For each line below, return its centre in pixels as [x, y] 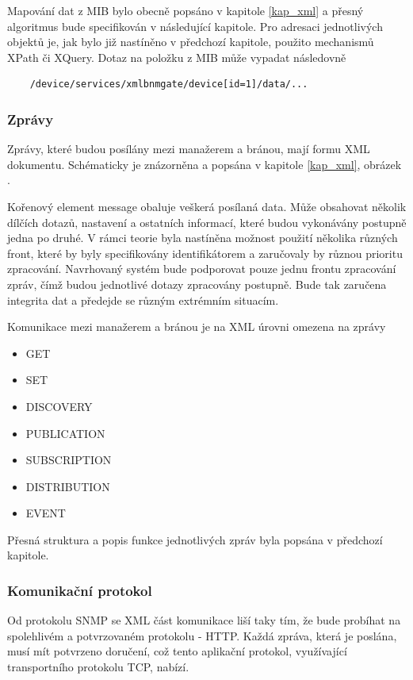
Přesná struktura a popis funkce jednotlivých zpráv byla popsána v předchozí [195, 539]
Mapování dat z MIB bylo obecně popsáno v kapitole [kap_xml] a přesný [185, 10]
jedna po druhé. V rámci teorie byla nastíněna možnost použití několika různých [203, 238]
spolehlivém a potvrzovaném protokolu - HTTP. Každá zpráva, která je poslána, [202, 635]
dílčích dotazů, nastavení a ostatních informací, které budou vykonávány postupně [207, 222]
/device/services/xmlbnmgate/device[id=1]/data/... [169, 85]
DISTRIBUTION [68, 486]
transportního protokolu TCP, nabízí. [98, 667]
